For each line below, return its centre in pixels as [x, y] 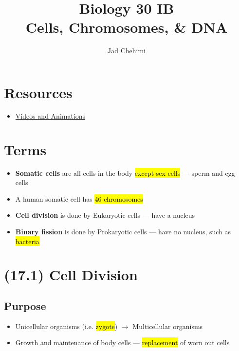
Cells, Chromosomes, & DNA [127, 27]
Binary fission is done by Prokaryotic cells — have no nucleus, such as [123, 231]
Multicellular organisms [168, 326]
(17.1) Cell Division [71, 275]
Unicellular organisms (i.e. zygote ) [66, 326]
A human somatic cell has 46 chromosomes [79, 198]
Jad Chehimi [127, 51]
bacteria [27, 241]
